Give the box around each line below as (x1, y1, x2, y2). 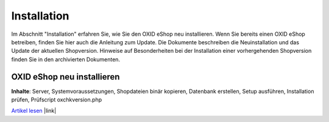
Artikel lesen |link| (11, 107, 57, 115)
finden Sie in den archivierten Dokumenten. (11, 55, 121, 63)
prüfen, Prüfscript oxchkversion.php (11, 96, 102, 103)
